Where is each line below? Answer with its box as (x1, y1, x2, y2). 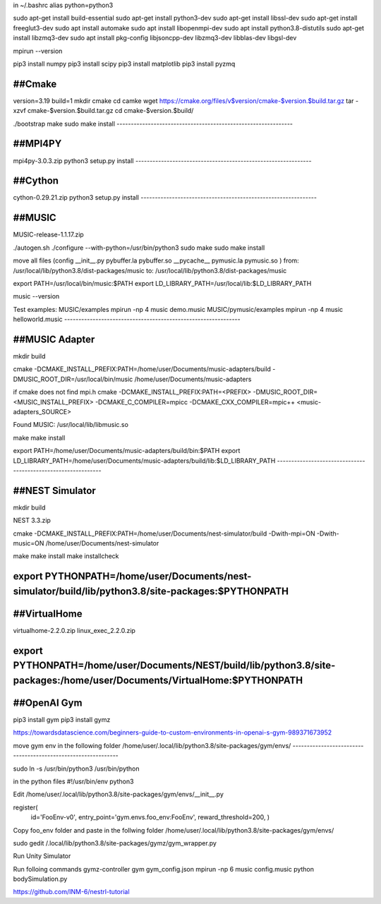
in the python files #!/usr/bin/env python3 (13, 777, 134, 785)
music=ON (13, 538, 44, 547)
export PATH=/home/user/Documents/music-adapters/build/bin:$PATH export (13, 447, 241, 455)
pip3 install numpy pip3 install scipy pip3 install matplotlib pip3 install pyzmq (13, 59, 236, 68)
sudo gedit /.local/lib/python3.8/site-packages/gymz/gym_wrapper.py (13, 838, 217, 847)
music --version (13, 292, 60, 301)
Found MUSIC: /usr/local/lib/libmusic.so (13, 421, 128, 429)
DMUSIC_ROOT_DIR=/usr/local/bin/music (13, 375, 133, 383)
